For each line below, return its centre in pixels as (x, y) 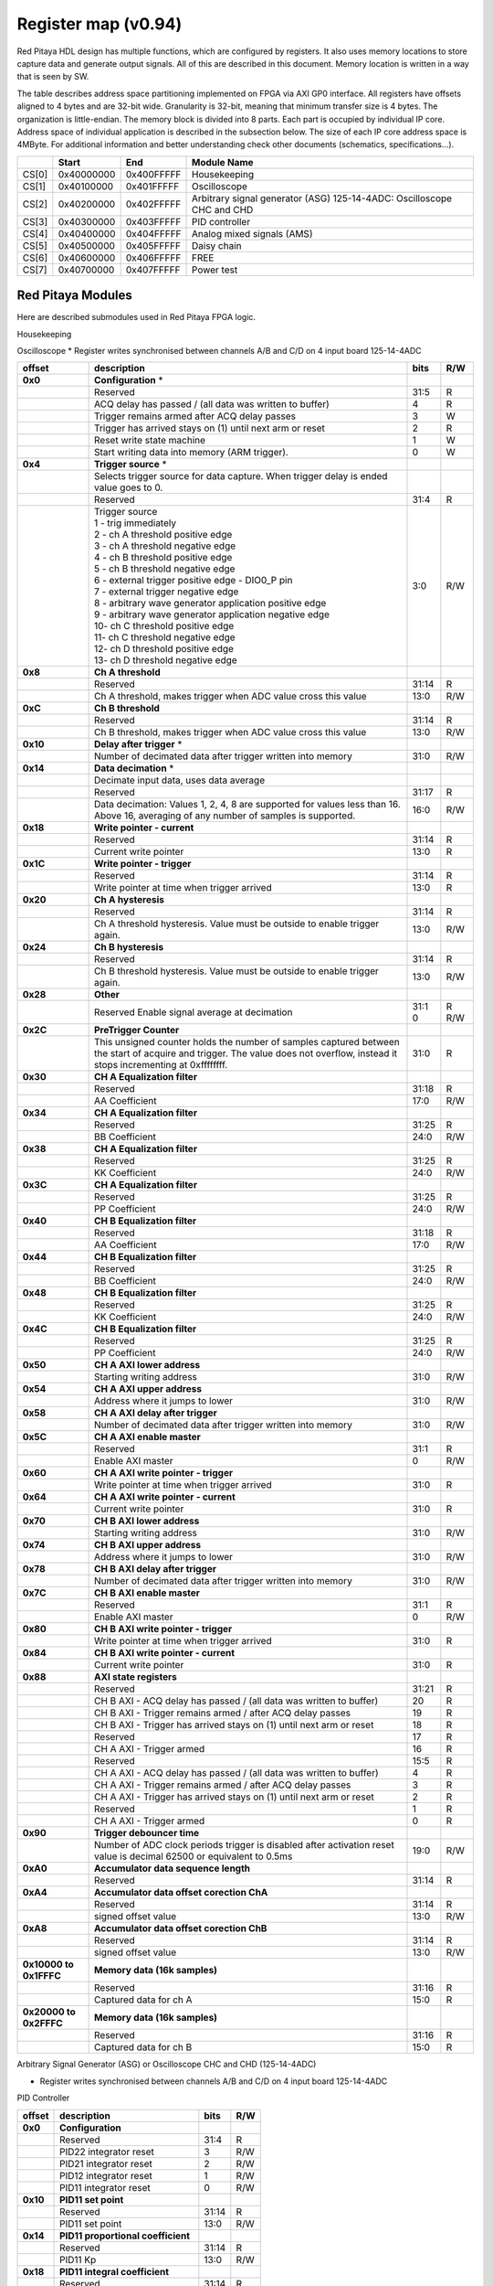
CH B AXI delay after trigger (155, 1569)
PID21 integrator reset (106, 2163)
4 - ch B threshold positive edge (163, 558)
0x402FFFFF (153, 204)
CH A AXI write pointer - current (165, 1497)
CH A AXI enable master (147, 1437)
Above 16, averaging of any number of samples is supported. (225, 816)
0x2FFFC (42, 2024)
